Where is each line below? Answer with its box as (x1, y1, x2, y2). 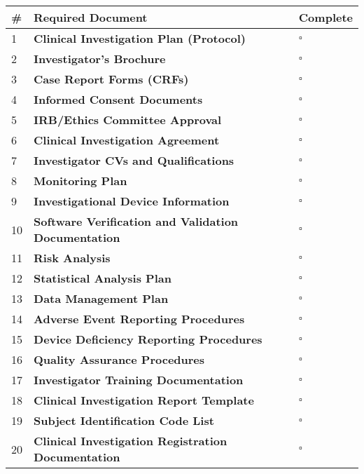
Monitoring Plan (34, 172, 127, 189)
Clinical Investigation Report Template (34, 392, 254, 408)
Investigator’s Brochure (34, 50, 166, 67)
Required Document (34, 9, 148, 25)
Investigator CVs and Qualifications (34, 152, 234, 168)
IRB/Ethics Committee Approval (34, 111, 222, 128)
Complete (298, 9, 353, 25)
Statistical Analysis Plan (34, 270, 171, 286)
